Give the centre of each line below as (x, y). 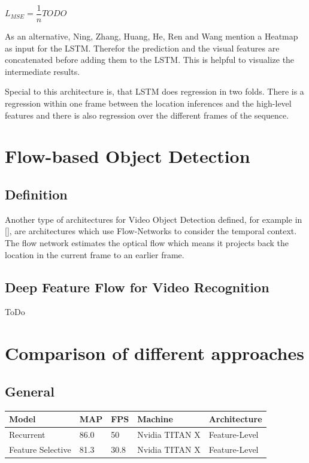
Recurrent (27, 434)
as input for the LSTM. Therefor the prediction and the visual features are (142, 48)
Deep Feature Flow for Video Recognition (137, 287)
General (30, 391)
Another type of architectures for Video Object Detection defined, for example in (154, 219)
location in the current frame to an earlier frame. (95, 254)
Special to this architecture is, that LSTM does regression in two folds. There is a (154, 91)
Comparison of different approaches (154, 353)
